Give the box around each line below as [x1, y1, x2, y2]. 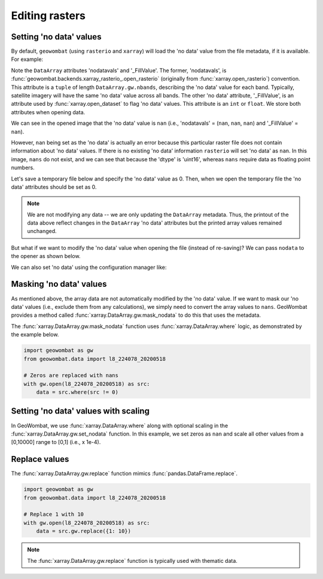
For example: [11, 56, 44, 63]
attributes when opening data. [11, 108, 86, 116]
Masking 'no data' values [11, 279, 107, 289]
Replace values [11, 454, 69, 464]
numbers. [11, 164, 35, 171]
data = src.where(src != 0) [36, 389, 119, 396]
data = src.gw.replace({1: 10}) [36, 528, 132, 535]
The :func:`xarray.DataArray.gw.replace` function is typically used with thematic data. [27, 557, 237, 564]
